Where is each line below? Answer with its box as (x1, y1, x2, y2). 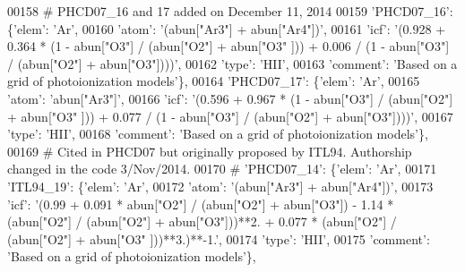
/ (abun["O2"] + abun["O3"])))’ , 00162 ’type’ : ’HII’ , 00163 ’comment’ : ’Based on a (7, 54, 458, 72)
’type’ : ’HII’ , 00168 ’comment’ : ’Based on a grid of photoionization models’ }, (7, 124, 428, 143)
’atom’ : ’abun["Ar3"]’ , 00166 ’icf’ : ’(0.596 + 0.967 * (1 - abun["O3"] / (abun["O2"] (7, 89, 453, 107)
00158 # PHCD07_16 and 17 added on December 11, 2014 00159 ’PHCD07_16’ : (7, 2, 453, 20)
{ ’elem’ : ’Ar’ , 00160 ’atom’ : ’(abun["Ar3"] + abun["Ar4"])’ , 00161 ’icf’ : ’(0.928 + (7, 19, 446, 38)
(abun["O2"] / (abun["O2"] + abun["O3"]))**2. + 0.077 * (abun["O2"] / (7, 212, 397, 231)
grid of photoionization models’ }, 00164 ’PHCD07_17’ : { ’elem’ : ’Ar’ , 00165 (7, 72, 420, 90)
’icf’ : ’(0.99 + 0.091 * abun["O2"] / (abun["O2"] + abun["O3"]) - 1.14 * (7, 194, 394, 213)
